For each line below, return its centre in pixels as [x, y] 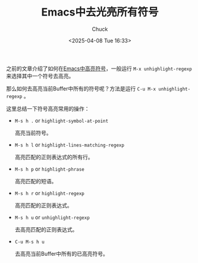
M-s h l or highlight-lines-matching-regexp [70, 145]
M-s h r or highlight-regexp [50, 193]
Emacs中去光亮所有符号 [100, 12]
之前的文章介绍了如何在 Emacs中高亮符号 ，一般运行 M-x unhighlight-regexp [99, 68]
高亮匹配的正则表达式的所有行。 [54, 157]
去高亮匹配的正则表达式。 [46, 229]
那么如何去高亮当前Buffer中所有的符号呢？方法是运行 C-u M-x [81, 88]
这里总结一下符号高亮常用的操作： [48, 108]
